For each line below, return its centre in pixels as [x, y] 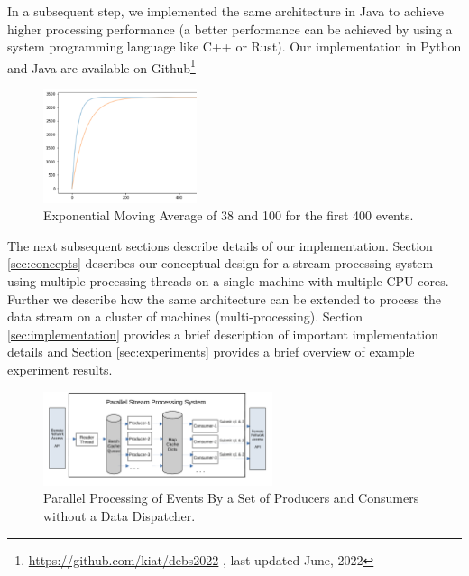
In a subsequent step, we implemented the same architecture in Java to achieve [225, 11]
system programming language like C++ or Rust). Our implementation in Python [234, 46]
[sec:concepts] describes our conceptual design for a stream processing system [221, 263]
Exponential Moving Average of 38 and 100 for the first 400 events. [229, 215]
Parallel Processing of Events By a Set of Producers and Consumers [231, 498]
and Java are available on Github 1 [101, 66]
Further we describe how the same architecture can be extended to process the [224, 298]
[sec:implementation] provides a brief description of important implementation [223, 334]
